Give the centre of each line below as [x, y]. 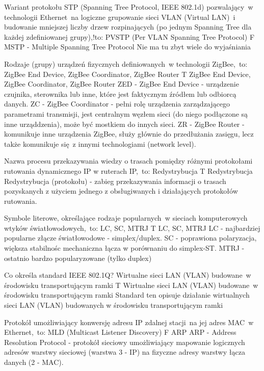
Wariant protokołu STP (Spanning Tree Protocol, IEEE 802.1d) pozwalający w [129, 7]
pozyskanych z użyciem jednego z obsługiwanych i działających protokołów [121, 191]
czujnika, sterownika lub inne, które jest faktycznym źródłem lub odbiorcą [120, 94]
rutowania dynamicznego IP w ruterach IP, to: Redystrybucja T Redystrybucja [128, 170]
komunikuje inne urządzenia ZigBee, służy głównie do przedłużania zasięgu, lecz [129, 134]
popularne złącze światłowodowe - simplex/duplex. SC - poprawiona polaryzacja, [130, 238]
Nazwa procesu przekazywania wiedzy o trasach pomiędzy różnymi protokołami [128, 161]
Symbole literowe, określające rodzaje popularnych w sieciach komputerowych [126, 218]
